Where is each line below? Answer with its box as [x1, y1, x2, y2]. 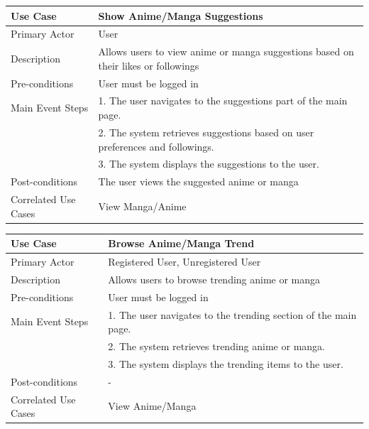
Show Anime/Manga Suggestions [98, 8, 263, 23]
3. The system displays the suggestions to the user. [98, 156, 319, 171]
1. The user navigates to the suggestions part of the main [98, 93, 348, 108]
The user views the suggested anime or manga [98, 174, 299, 189]
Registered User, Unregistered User [108, 254, 261, 269]
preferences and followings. [98, 139, 214, 153]
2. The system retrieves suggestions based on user [98, 124, 314, 139]
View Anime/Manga [108, 398, 197, 413]
